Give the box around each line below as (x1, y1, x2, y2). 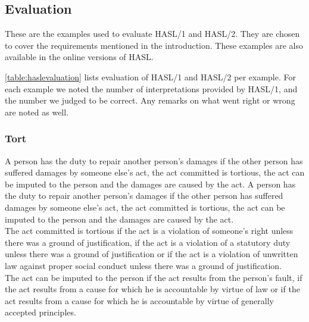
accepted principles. (5, 306, 76, 318)
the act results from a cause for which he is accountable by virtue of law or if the (5, 283, 300, 295)
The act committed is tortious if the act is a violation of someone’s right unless (5, 224, 294, 237)
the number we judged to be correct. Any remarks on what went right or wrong (5, 94, 295, 107)
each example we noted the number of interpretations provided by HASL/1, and (5, 82, 298, 95)
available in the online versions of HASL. (5, 51, 154, 63)
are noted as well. (5, 105, 69, 118)
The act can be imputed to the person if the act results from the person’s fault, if (5, 271, 302, 283)
